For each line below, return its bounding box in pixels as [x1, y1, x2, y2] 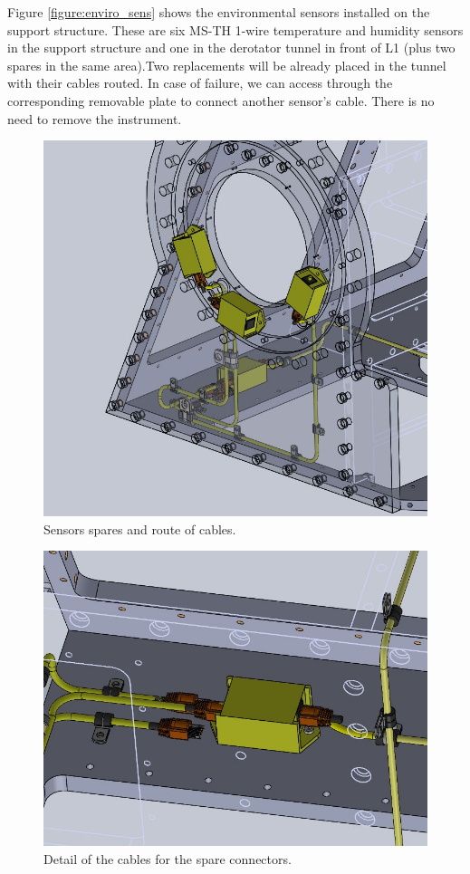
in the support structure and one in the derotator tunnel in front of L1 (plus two [7, 38, 456, 57]
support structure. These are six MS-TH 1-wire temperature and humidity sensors [7, 20, 464, 39]
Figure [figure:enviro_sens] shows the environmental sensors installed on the [7, 3, 430, 21]
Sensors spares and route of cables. [43, 519, 236, 538]
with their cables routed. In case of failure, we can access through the [7, 73, 393, 92]
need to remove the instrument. [7, 109, 182, 128]
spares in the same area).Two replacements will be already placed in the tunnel [7, 55, 446, 74]
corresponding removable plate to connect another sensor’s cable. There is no [7, 91, 435, 110]
